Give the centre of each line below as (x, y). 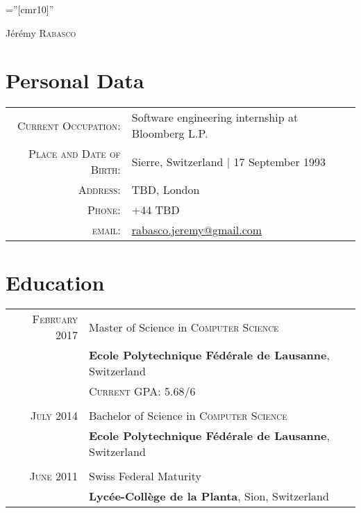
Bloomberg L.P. (170, 133)
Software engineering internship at (215, 117)
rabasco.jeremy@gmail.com (197, 230)
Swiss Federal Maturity (145, 476)
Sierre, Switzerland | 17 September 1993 (229, 161)
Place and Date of (75, 154)
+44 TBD (156, 210)
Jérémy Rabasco (41, 32)
